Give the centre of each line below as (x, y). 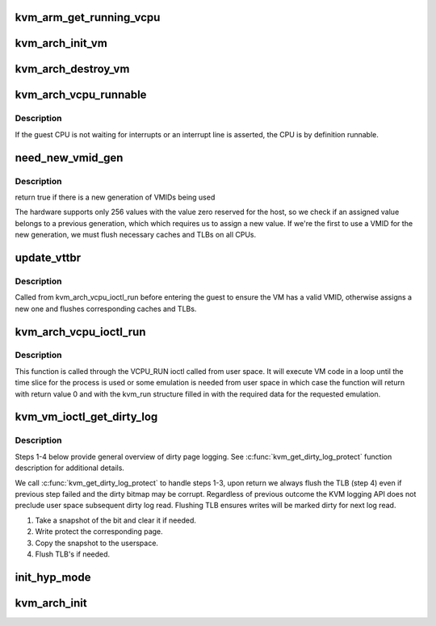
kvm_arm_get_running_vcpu (88, 17)
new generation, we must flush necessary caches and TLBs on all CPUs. (136, 235)
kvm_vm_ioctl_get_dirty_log (86, 417)
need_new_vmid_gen (69, 158)
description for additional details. (70, 468)
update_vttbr (48, 257)
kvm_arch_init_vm (61, 43)
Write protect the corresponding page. (99, 531)
